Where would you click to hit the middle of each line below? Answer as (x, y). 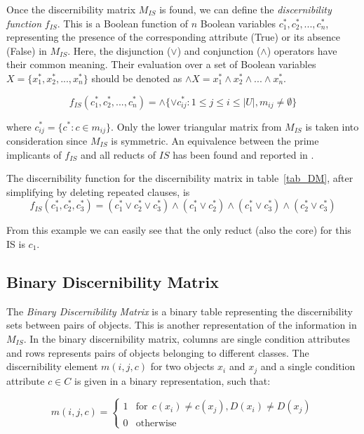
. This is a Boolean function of (122, 23)
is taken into (332, 126)
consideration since (47, 141)
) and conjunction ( (219, 50)
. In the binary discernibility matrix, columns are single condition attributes (187, 338)
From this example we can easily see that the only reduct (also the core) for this (179, 230)
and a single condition (308, 366)
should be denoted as (137, 78)
